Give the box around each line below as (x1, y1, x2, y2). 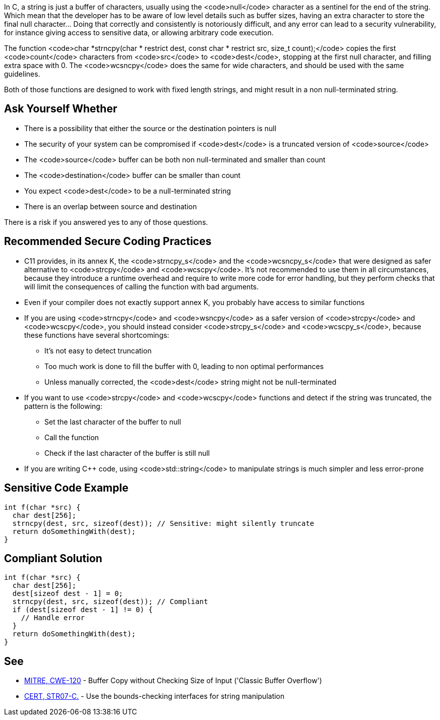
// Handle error (21, 614, 85, 622)
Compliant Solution (4, 552, 102, 565)
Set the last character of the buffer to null (44, 417, 181, 426)
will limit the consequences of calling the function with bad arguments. (24, 282, 259, 291)
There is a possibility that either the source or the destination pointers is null (24, 124, 277, 133)
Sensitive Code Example (4, 482, 129, 495)
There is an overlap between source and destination (24, 202, 197, 211)
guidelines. (4, 70, 40, 78)
